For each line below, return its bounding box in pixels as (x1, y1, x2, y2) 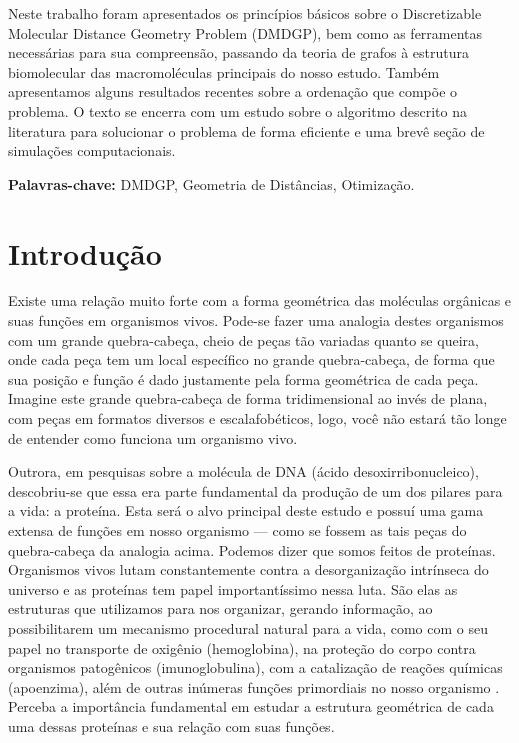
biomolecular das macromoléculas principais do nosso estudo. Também (8, 61, 440, 82)
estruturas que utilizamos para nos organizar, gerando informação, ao (8, 598, 433, 619)
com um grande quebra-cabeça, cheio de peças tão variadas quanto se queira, (8, 329, 479, 350)
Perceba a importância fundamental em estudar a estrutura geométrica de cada (8, 696, 494, 717)
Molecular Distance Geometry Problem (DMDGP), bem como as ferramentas (8, 22, 483, 43)
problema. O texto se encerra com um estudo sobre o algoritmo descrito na (8, 100, 467, 121)
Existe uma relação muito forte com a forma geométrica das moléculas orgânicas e (8, 290, 512, 311)
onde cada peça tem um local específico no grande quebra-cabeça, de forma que (8, 349, 495, 370)
